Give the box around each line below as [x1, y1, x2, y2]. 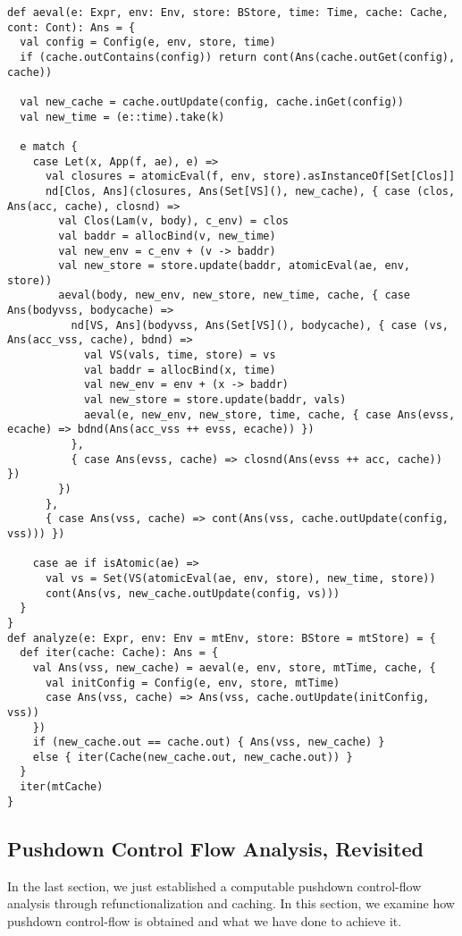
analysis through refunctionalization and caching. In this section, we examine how [7, 894, 455, 913]
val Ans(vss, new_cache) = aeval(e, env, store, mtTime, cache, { [32, 661, 436, 674]
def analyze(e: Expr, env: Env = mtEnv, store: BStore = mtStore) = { [7, 631, 436, 645]
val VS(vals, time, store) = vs [83, 349, 276, 362]
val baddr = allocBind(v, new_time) [58, 229, 276, 242]
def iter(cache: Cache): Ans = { [20, 646, 219, 660]
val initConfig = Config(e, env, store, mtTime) [45, 676, 340, 689]
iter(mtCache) [20, 780, 104, 794]
